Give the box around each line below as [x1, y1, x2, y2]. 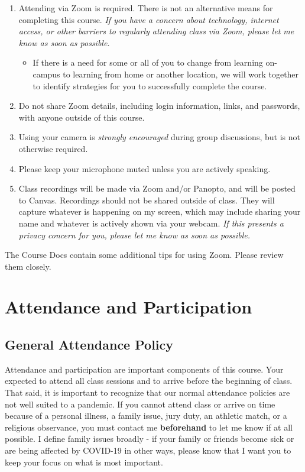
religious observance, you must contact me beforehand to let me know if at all [5, 421, 293, 433]
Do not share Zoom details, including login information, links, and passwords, [18, 99, 300, 112]
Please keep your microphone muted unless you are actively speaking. [18, 162, 271, 174]
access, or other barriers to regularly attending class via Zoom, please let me [18, 25, 294, 37]
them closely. [5, 260, 51, 272]
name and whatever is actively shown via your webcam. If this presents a [18, 216, 284, 229]
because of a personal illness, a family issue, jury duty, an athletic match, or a [5, 409, 287, 422]
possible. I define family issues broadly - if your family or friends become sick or [5, 432, 294, 445]
